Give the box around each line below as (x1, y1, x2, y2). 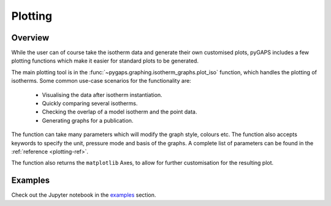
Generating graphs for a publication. (42, 116, 134, 124)
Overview (11, 32, 50, 43)
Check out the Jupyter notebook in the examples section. (11, 191, 156, 199)
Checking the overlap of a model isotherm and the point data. (42, 108, 197, 116)
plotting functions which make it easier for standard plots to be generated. (11, 57, 199, 64)
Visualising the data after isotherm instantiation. (42, 91, 162, 98)
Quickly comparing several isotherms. (42, 100, 138, 107)
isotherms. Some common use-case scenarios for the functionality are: (11, 77, 191, 85)
